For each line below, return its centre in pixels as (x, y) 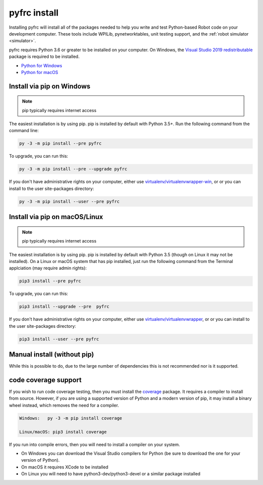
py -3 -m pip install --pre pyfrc (60, 143)
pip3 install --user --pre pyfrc (59, 339)
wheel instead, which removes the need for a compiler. (64, 405)
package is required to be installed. (44, 56)
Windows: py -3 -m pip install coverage (71, 418)
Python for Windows (42, 65)
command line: (24, 131)
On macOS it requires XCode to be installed (65, 467)
